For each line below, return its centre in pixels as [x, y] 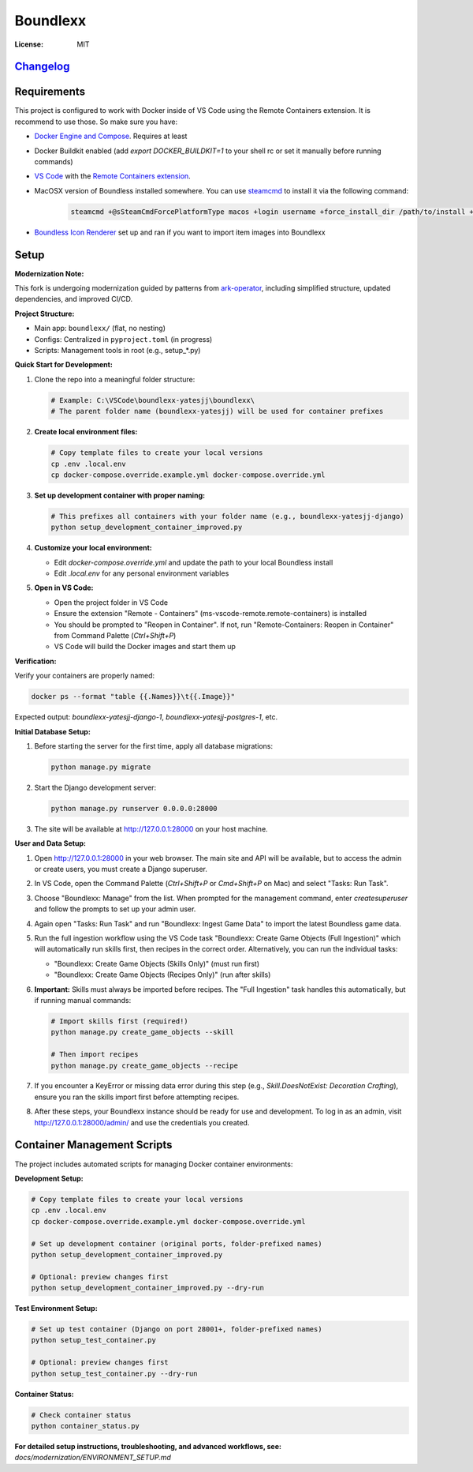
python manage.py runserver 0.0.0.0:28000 [134, 808]
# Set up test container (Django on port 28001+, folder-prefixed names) [177, 1329]
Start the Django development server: [95, 787]
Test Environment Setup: [56, 1309]
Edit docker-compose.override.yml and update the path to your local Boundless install [194, 562]
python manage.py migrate [101, 767]
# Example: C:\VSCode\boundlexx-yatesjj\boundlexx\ [153, 400]
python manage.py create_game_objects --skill [142, 1032]
